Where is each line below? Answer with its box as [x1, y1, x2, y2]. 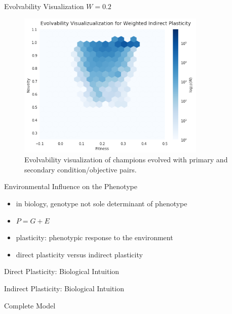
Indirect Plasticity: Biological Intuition [4, 283, 124, 294]
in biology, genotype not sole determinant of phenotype [16, 198, 187, 209]
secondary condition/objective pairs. [24, 164, 137, 174]
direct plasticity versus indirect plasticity [16, 249, 143, 259]
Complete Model [4, 300, 56, 310]
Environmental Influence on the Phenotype [4, 181, 137, 192]
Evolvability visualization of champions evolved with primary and [24, 154, 228, 165]
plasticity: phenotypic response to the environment [16, 232, 173, 243]
